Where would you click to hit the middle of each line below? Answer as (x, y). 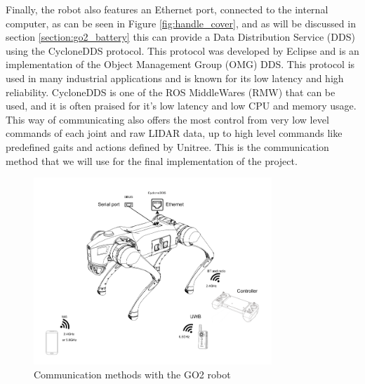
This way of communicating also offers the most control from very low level (167, 119)
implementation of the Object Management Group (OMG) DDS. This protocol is (180, 64)
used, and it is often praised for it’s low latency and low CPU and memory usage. (181, 106)
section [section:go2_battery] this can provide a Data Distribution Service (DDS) (180, 37)
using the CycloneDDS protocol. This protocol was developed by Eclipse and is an (182, 50)
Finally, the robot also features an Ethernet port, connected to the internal (167, 9)
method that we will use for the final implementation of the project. (152, 160)
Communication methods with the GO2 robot (132, 375)
